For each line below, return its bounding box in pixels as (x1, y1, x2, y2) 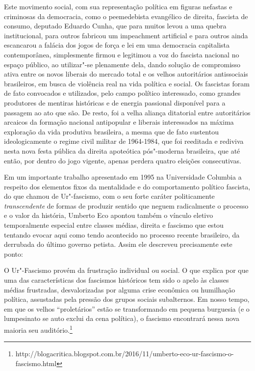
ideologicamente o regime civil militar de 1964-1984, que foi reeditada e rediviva (4, 136, 244, 146)
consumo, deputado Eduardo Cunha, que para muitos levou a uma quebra (4, 21, 227, 31)
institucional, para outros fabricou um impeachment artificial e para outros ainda (4, 30, 248, 40)
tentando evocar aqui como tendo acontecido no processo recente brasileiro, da (4, 229, 240, 239)
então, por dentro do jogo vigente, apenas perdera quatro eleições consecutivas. (4, 155, 241, 165)
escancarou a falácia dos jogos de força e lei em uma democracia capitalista (4, 40, 230, 50)
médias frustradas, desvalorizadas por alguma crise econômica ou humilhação (4, 284, 235, 294)
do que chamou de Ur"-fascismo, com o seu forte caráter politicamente (4, 191, 215, 201)
